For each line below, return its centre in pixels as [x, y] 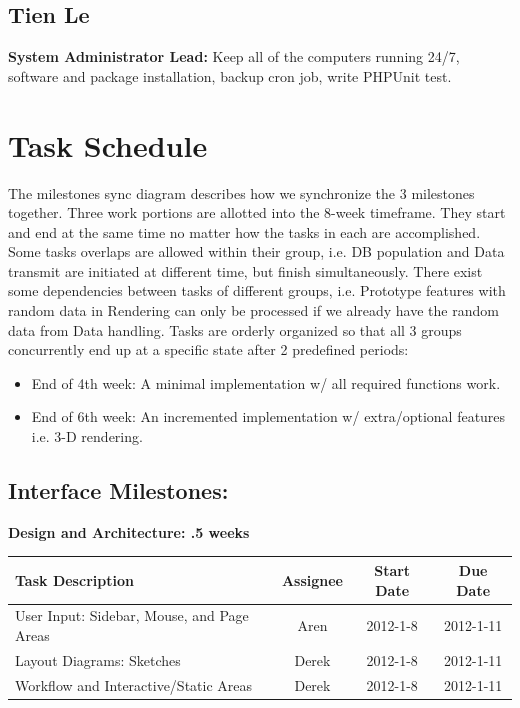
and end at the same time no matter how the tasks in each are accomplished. [244, 231]
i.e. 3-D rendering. [87, 436]
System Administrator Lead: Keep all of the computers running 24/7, [234, 56]
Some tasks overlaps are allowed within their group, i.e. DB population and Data [256, 251]
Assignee [312, 579]
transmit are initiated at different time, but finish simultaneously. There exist [245, 270]
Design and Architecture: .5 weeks [129, 531]
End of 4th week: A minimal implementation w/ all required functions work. [266, 382]
